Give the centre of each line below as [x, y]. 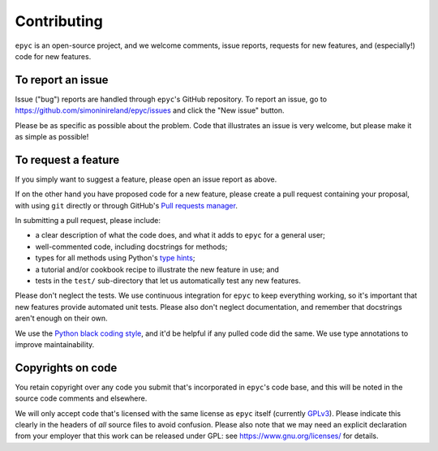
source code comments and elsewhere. [81, 398]
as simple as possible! [52, 137]
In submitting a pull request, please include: [88, 221]
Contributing [59, 21]
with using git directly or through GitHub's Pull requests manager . [127, 205]
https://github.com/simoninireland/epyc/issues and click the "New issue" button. [150, 110]
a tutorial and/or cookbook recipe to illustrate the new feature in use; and [157, 269]
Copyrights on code [66, 368]
